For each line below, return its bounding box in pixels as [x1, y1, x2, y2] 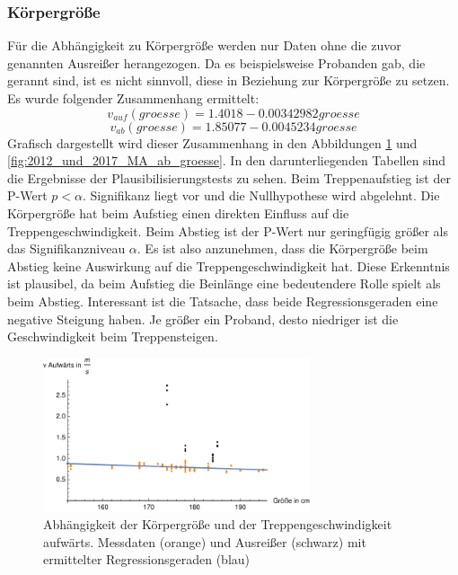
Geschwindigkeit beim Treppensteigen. [7, 327, 218, 346]
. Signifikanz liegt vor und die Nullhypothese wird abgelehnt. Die [82, 186, 440, 205]
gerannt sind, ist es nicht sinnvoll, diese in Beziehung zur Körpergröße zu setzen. [7, 71, 450, 90]
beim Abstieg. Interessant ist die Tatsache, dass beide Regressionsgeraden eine [7, 291, 438, 310]
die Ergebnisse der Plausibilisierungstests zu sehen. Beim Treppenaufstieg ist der [7, 168, 451, 187]
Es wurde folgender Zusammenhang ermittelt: [7, 89, 260, 107]
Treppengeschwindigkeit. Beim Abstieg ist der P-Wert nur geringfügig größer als [7, 221, 448, 240]
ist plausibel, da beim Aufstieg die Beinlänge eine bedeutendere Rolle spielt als [7, 274, 441, 293]
